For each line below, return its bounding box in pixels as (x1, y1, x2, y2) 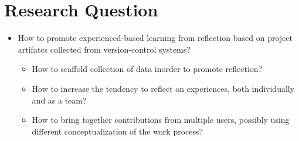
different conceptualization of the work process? (32, 125, 203, 137)
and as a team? (32, 94, 87, 106)
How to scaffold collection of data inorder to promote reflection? (32, 63, 263, 75)
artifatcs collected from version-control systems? (18, 43, 191, 55)
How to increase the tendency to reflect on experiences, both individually (32, 82, 295, 94)
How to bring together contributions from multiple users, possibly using (32, 114, 290, 126)
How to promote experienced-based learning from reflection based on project (18, 32, 293, 44)
